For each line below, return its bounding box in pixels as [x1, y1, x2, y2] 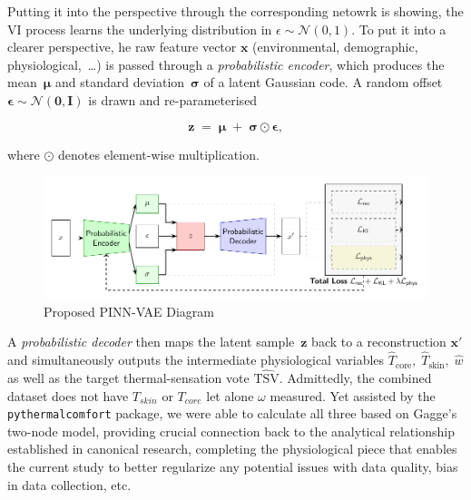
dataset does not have [7, 386, 129, 405]
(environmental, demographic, [252, 37, 418, 56]
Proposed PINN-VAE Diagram [44, 301, 215, 320]
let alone [206, 386, 254, 405]
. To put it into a [351, 19, 446, 38]
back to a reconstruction [311, 332, 446, 351]
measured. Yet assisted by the [270, 386, 436, 405]
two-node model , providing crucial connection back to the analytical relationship [7, 421, 455, 440]
